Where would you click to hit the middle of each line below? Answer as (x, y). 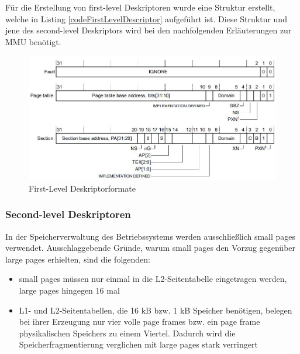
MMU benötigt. (33, 41)
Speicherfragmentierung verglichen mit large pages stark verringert (138, 344)
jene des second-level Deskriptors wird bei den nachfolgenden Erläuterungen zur (149, 30)
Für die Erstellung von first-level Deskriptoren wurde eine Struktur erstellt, (140, 7)
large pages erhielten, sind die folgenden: (78, 259)
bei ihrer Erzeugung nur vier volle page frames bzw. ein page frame (139, 321)
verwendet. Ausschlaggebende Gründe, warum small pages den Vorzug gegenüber (151, 248)
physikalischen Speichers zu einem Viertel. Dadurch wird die (127, 333)
